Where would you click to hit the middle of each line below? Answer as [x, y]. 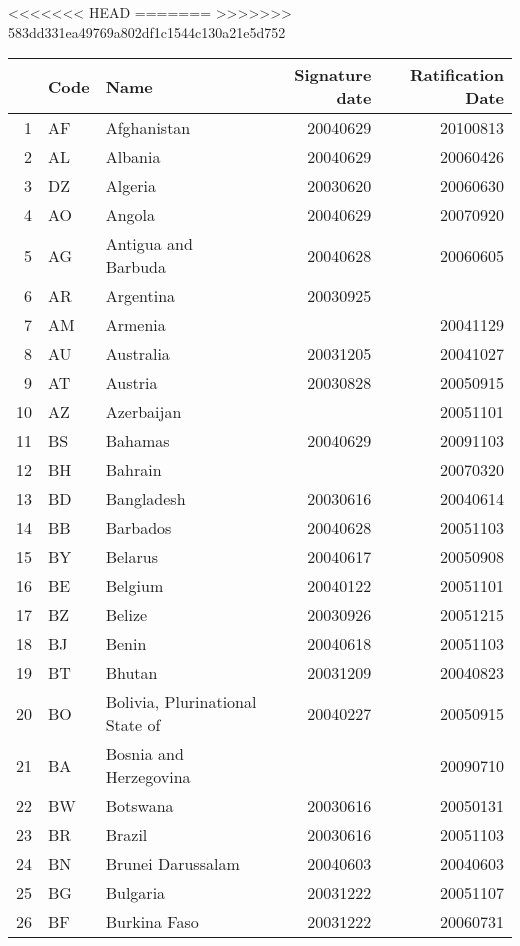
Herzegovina [148, 777]
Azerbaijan [143, 412]
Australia [137, 354]
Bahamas [137, 441]
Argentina [140, 296]
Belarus [132, 557]
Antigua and [149, 244]
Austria [131, 383]
